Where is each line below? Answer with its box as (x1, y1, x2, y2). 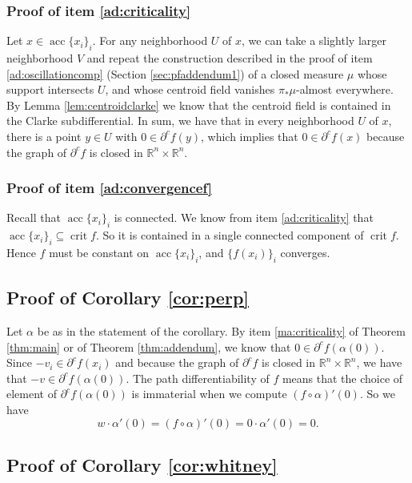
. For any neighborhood (92, 32, 208, 49)
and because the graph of (115, 354, 239, 371)
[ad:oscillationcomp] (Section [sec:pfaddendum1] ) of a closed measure (6, 65, 344, 82)
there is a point (6, 127, 82, 144)
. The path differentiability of (126, 369, 270, 386)
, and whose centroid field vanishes (105, 81, 275, 98)
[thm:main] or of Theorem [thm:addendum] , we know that (6, 338, 291, 355)
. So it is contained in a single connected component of (95, 227, 364, 244)
